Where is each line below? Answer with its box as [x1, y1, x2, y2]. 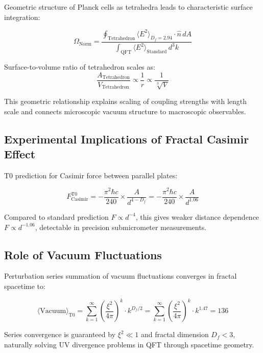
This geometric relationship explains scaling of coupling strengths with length [4, 96, 247, 107]
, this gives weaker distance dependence [135, 211, 259, 222]
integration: [4, 11, 40, 22]
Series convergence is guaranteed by [4, 329, 116, 340]
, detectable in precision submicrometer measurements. [35, 221, 207, 232]
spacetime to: [4, 280, 45, 291]
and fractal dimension [140, 329, 209, 340]
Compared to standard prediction [4, 211, 109, 222]
